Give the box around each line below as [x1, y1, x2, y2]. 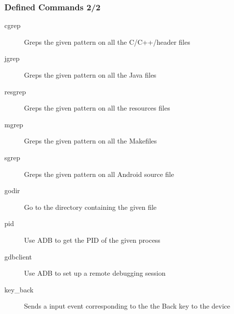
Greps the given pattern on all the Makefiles [24, 136, 157, 146]
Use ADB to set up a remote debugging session [24, 268, 166, 278]
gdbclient [4, 251, 32, 261]
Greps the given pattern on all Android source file [24, 169, 174, 179]
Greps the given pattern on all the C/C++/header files [24, 36, 190, 47]
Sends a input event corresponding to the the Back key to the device [24, 301, 231, 311]
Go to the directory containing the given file [24, 201, 157, 212]
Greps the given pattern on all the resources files [24, 103, 170, 113]
